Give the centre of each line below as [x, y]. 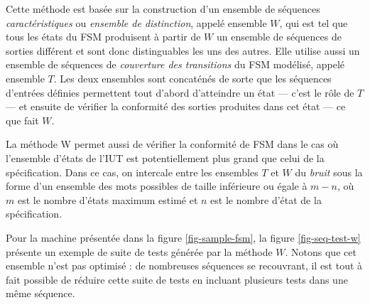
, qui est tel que [314, 22]
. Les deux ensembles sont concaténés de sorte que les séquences [192, 78]
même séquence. [40, 293]
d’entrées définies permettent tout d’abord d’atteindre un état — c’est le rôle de [180, 92]
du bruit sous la [329, 172]
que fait [22, 120]
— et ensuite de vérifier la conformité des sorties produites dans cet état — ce [176, 106]
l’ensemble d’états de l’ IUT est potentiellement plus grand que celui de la [165, 157]
